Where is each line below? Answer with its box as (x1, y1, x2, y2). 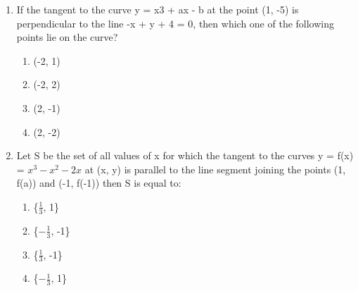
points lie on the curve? (16, 30, 118, 44)
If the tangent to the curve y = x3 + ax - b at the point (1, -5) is (16, 2, 299, 16)
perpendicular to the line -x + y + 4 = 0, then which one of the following (16, 16, 335, 30)
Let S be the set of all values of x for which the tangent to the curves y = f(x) (16, 148, 354, 163)
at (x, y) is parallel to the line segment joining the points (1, (84, 161, 346, 176)
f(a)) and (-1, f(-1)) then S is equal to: (16, 175, 181, 190)
